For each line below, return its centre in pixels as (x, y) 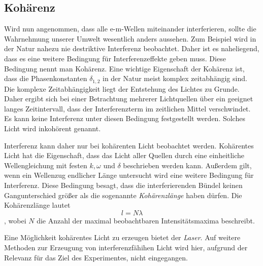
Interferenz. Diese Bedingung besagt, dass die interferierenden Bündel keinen (123, 185)
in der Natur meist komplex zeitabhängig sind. (175, 78)
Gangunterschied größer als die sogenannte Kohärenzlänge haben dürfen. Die (123, 195)
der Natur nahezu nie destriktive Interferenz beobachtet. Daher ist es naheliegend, (132, 48)
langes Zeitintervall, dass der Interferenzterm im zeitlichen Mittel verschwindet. (127, 108)
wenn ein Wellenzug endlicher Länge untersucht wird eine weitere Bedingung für (129, 175)
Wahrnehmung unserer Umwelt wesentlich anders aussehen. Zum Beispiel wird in (130, 38)
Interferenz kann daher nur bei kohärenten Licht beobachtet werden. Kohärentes (129, 145)
